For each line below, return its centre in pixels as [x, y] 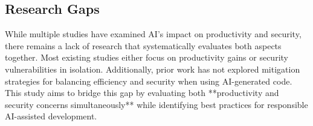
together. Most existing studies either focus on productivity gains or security [147, 57]
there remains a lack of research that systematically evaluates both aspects [143, 45]
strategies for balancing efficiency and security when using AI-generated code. [149, 81]
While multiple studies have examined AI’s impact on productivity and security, [153, 34]
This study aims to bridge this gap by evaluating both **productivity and [142, 93]
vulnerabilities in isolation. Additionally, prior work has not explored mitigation [153, 69]
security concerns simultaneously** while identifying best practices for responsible [156, 104]
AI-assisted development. [51, 116]
